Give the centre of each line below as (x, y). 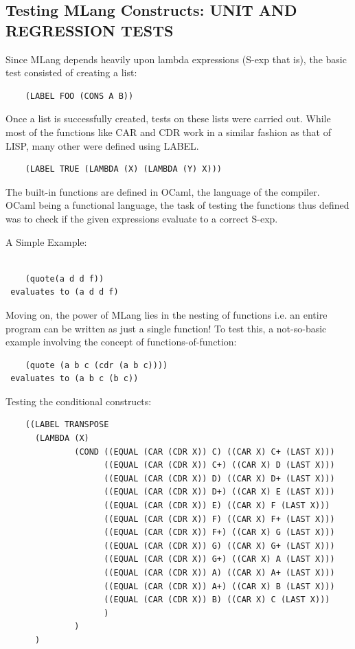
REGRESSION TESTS (90, 30)
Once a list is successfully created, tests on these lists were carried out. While (168, 118)
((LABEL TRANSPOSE (67, 425)
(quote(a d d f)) (65, 278)
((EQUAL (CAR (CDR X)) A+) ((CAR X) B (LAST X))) (219, 586)
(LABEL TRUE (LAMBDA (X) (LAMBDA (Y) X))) (123, 169)
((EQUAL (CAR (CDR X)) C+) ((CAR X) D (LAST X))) (219, 465)
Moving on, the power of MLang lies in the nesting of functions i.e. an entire (167, 314)
